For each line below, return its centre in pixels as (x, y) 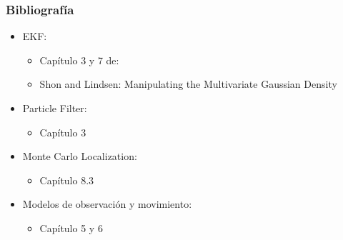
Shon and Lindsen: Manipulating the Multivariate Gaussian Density (188, 84)
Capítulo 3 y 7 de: (79, 60)
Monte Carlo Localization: (80, 156)
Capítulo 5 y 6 (71, 227)
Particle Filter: (55, 108)
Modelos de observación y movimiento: (107, 204)
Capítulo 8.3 (67, 180)
